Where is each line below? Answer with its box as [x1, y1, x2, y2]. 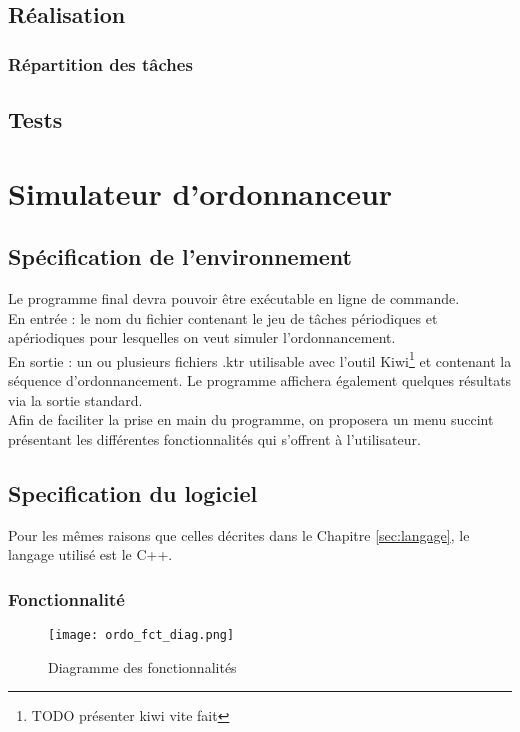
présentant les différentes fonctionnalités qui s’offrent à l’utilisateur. [8, 428, 421, 449]
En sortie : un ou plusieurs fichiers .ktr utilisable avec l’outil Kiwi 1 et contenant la [8, 347, 512, 371]
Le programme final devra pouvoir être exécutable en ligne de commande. [8, 287, 460, 308]
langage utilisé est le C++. [8, 544, 173, 565]
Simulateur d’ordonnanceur [8, 172, 393, 213]
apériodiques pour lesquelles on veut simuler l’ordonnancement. [8, 327, 396, 348]
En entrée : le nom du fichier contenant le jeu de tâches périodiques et [8, 307, 438, 328]
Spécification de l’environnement [8, 241, 352, 272]
